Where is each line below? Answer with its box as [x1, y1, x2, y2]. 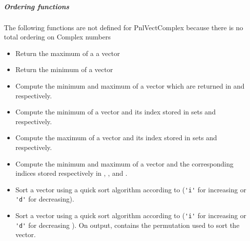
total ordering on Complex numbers [4, 32, 111, 42]
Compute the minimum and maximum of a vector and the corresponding [15, 158, 234, 168]
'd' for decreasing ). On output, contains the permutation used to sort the [15, 220, 240, 230]
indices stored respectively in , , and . [15, 168, 127, 178]
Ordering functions [4, 1, 69, 11]
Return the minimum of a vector [15, 64, 113, 74]
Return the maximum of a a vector [15, 48, 120, 58]
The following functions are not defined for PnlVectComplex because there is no [4, 22, 243, 32]
